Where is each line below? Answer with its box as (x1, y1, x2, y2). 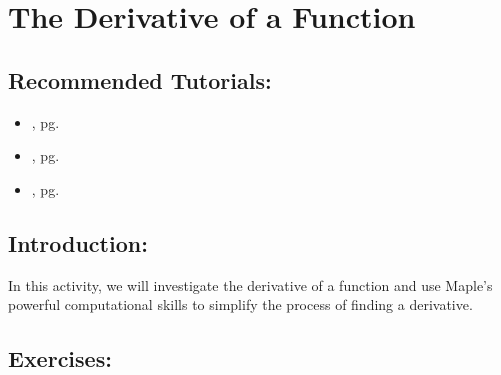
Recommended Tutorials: (8, 64, 272, 95)
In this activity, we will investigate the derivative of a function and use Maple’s (8, 274, 493, 295)
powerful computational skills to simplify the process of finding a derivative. (8, 294, 473, 315)
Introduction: (8, 227, 148, 258)
